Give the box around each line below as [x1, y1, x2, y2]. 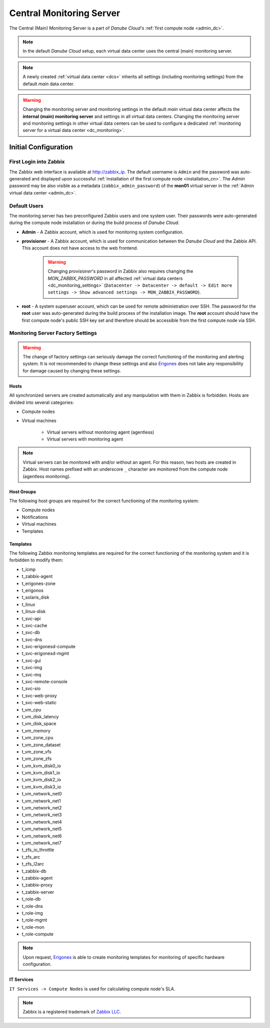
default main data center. [22, 81, 74, 87]
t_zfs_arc [21, 854, 40, 860]
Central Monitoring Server [9, 8, 120, 19]
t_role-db [21, 896, 41, 902]
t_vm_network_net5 [21, 826, 62, 832]
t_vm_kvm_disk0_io [21, 762, 61, 769]
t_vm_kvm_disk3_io [21, 783, 61, 789]
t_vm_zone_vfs [21, 748, 52, 754]
